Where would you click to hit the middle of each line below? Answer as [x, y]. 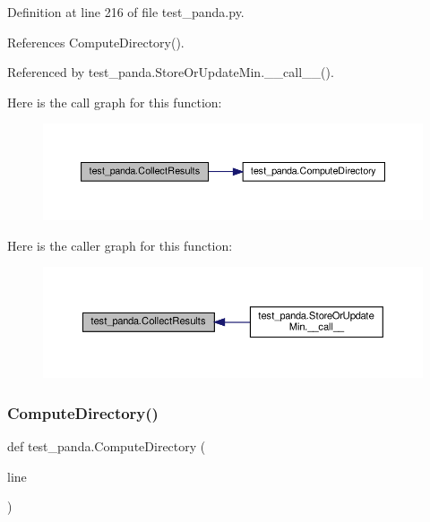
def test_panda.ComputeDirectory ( [107, 445]
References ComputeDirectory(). [96, 42]
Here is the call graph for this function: [115, 102]
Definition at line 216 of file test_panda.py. [126, 12]
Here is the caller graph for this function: [120, 245]
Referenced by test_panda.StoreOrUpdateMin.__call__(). [171, 72]
